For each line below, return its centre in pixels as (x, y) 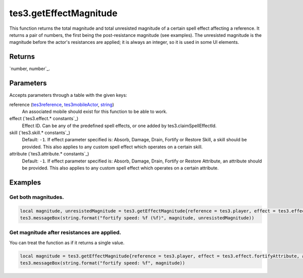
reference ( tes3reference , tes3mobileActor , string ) (62, 104)
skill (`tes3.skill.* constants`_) (40, 133)
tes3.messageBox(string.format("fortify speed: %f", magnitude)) (103, 263)
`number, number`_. (30, 69)
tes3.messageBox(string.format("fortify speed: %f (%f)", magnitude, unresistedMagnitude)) (137, 218)
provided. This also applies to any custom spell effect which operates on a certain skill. (112, 147)
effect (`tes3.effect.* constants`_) (44, 119)
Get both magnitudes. (37, 197)
